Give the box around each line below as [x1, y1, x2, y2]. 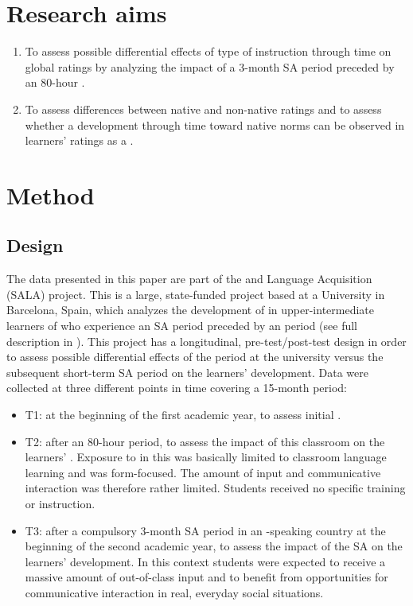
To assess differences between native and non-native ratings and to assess [25, 100, 382, 117]
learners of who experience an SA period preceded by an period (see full [6, 317, 358, 334]
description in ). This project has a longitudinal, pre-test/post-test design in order [6, 332, 407, 349]
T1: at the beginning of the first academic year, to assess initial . [25, 406, 341, 423]
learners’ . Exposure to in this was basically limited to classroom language [25, 449, 387, 465]
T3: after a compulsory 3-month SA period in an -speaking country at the [25, 522, 386, 538]
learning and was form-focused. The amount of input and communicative [25, 464, 381, 480]
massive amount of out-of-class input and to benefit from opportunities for [25, 569, 388, 585]
